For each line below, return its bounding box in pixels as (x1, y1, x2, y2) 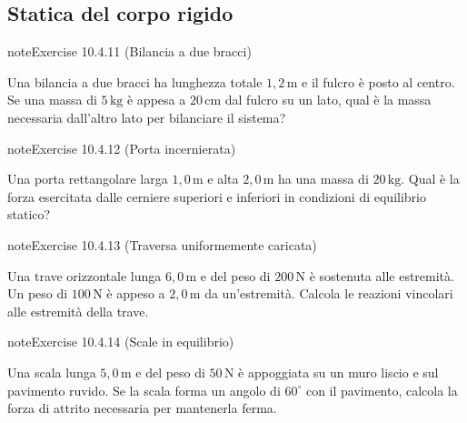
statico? (7, 205, 51, 224)
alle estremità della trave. (7, 301, 149, 320)
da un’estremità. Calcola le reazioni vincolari (204, 284, 453, 303)
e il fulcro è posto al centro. (302, 72, 455, 91)
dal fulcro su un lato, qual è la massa (224, 90, 432, 109)
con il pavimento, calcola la (305, 380, 458, 399)
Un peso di (7, 284, 68, 303)
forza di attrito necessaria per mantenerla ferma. (7, 398, 277, 418)
